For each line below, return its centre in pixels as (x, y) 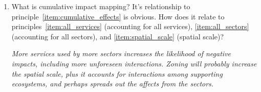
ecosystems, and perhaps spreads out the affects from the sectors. (113, 84)
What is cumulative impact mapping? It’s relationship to (101, 6)
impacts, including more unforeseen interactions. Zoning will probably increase (134, 63)
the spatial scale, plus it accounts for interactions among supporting (117, 73)
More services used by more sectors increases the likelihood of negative (121, 53)
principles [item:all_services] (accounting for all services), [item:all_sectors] (130, 26)
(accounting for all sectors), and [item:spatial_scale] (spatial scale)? (118, 36)
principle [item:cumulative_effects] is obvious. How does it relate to (118, 16)
